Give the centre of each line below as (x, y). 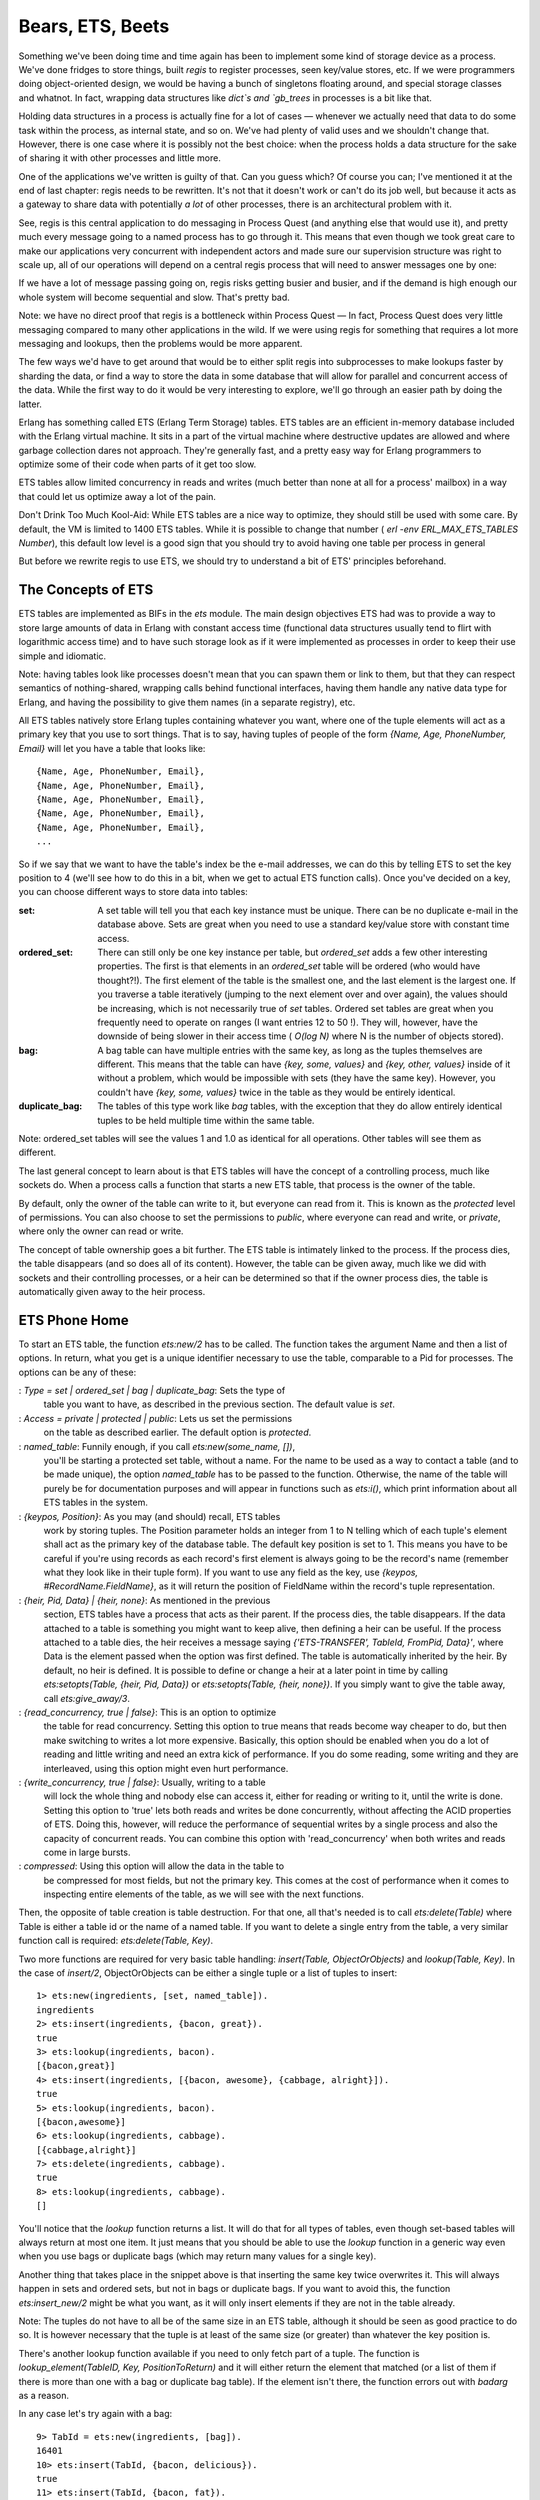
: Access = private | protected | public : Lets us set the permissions (155, 1418)
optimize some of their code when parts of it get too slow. (137, 464)
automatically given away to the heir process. (112, 1291)
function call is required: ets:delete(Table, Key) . (116, 1941)
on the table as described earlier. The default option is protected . (177, 1432)
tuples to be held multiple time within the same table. (206, 1120)
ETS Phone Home (73, 1320)
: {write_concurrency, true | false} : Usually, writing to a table (142, 1782)
